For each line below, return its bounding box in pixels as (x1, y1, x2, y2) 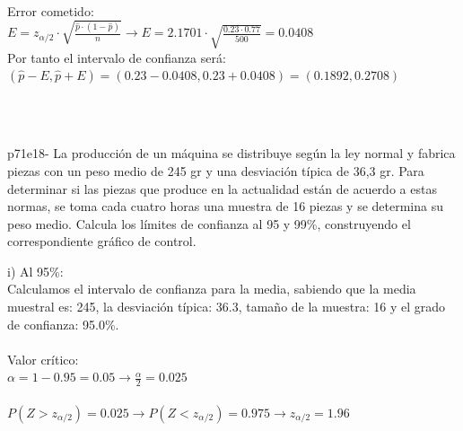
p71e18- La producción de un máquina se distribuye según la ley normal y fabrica (7, 144, 456, 163)
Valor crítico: (7, 349, 79, 368)
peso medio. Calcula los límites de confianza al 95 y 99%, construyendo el (7, 214, 411, 233)
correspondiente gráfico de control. (7, 232, 197, 251)
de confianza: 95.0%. (7, 314, 119, 333)
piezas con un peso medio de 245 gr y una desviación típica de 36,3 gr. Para (7, 161, 424, 180)
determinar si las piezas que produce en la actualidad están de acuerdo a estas (7, 179, 437, 198)
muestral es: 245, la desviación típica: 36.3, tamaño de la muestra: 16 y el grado (7, 297, 446, 316)
